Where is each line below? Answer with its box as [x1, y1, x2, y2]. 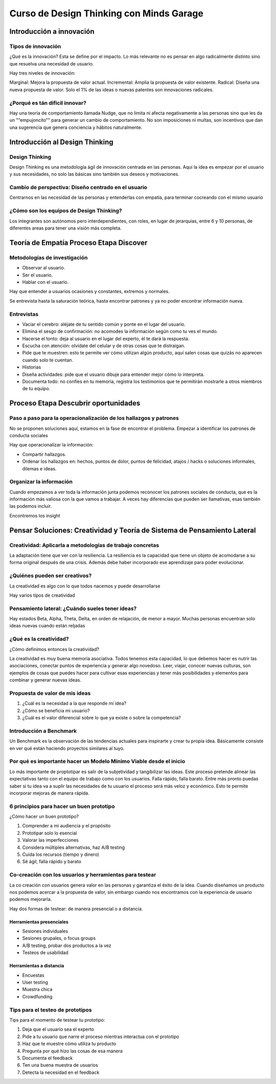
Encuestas [22, 972, 44, 978]
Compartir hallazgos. [22, 451, 66, 457]
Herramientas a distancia [9, 963, 64, 969]
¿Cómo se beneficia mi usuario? [22, 707, 90, 713]
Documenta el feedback [22, 1055, 73, 1061]
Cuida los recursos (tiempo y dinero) [22, 851, 100, 857]
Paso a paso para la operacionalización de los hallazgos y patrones [9, 415, 179, 422]
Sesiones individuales [22, 928, 68, 934]
